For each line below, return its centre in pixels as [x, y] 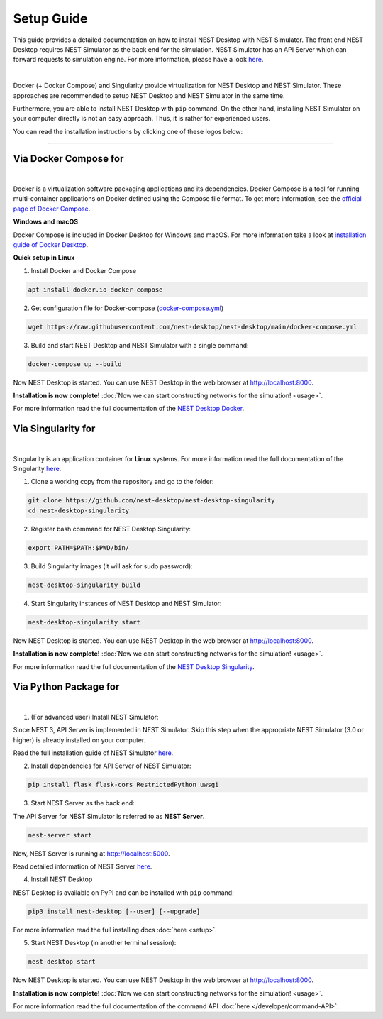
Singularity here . [37, 469]
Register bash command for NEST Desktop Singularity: [111, 529]
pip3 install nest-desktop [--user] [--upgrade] [114, 911]
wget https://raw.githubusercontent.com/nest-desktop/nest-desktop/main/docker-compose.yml [193, 327]
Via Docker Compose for [68, 159]
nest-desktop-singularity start [84, 622]
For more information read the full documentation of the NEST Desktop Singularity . [134, 666]
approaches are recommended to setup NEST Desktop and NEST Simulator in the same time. [149, 95]
